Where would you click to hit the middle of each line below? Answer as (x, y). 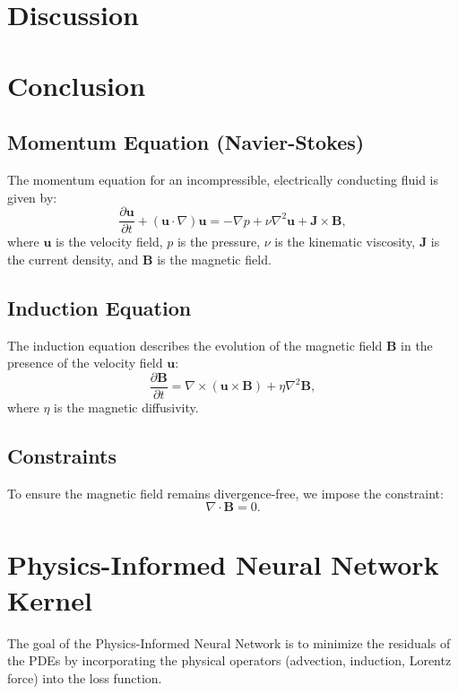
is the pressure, (219, 242)
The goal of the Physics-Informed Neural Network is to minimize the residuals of (229, 642)
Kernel (50, 599)
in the (417, 345)
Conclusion (77, 85)
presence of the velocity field (85, 363)
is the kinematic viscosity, (345, 242)
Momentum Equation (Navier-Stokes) (186, 142)
